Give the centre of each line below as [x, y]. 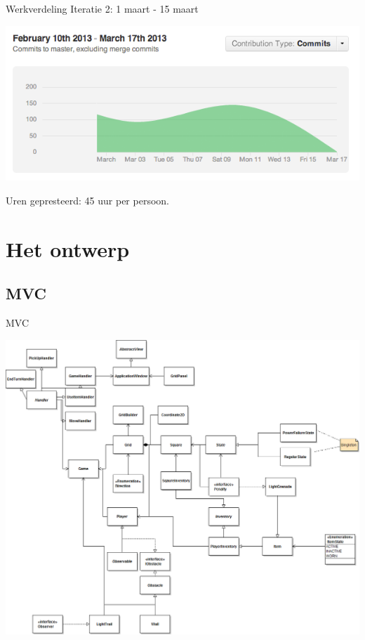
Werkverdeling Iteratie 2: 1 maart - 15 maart [102, 8]
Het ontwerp [68, 248]
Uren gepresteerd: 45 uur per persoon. [87, 200]
